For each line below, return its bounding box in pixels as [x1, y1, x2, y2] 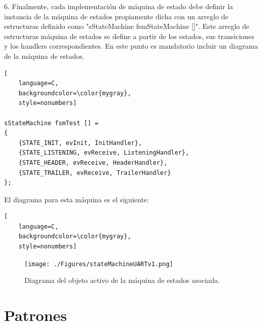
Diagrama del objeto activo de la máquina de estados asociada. [24, 275, 220, 285]
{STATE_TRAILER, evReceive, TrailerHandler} [18, 169, 171, 176]
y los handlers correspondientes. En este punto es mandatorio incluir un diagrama [4, 41, 258, 51]
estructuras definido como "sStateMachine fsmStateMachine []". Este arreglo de [4, 21, 249, 31]
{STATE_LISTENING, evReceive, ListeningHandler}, [18, 149, 190, 157]
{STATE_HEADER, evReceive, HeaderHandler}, [18, 159, 168, 166]
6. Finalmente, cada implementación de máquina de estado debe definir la [4, 1, 233, 11]
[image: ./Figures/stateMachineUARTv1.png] [24, 260, 173, 268]
